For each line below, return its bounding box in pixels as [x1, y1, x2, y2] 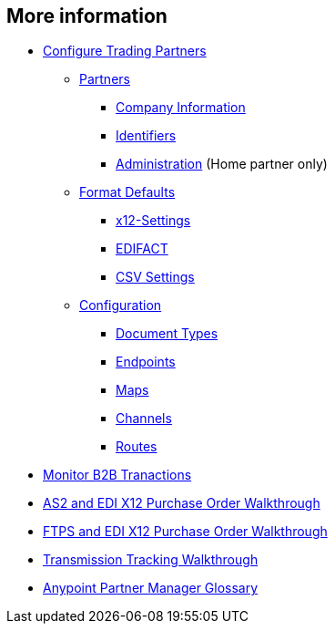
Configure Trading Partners [43, 43, 207, 59]
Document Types [116, 326, 218, 342]
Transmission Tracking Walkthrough [43, 552, 259, 568]
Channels [116, 410, 172, 427]
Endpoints [116, 354, 176, 370]
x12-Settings [116, 212, 191, 229]
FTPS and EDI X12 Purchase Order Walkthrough [43, 523, 328, 540]
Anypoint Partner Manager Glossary [43, 580, 259, 596]
